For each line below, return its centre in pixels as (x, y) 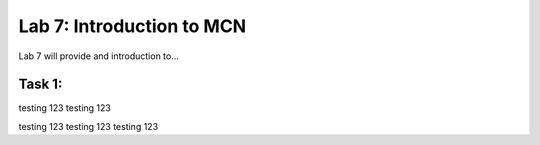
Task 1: (40, 84)
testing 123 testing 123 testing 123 (88, 126)
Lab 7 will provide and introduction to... (99, 56)
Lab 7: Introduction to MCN (132, 26)
